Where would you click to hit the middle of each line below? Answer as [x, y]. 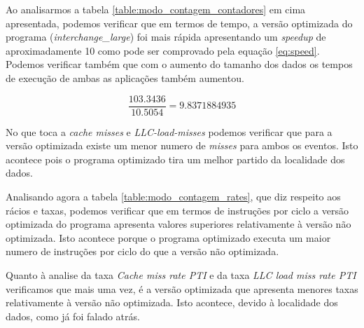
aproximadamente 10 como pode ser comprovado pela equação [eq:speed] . [163, 50]
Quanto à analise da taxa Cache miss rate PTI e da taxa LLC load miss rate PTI [181, 274]
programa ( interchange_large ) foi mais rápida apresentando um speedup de [166, 37]
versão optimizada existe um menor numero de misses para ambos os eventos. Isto [182, 145]
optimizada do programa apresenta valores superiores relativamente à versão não [178, 224]
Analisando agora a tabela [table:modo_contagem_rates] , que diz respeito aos [173, 196]
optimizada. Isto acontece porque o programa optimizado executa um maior [168, 237]
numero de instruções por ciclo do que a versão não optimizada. [142, 251]
